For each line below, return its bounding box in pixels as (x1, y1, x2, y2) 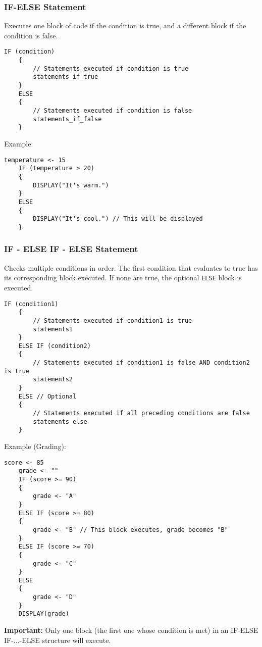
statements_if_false (33, 115, 102, 123)
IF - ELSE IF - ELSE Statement (4, 242, 138, 255)
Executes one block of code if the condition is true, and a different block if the (4, 20, 246, 31)
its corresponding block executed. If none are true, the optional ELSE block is (4, 272, 242, 283)
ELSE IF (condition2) (18, 342, 91, 350)
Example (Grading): (4, 441, 66, 452)
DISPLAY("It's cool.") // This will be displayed (33, 215, 203, 223)
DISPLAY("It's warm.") (33, 181, 109, 189)
